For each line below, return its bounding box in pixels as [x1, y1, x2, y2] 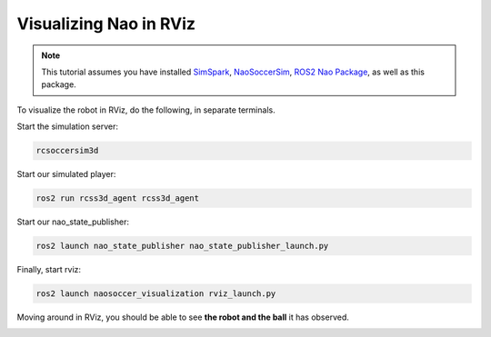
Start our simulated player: [16, 169, 116, 180]
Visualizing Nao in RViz [16, 14, 195, 34]
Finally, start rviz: [16, 264, 82, 275]
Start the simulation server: [16, 121, 118, 132]
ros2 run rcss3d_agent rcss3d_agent [35, 193, 200, 203]
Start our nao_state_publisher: [16, 216, 129, 227]
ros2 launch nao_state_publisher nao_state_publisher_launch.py [35, 241, 329, 252]
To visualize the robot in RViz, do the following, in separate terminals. [16, 104, 276, 115]
